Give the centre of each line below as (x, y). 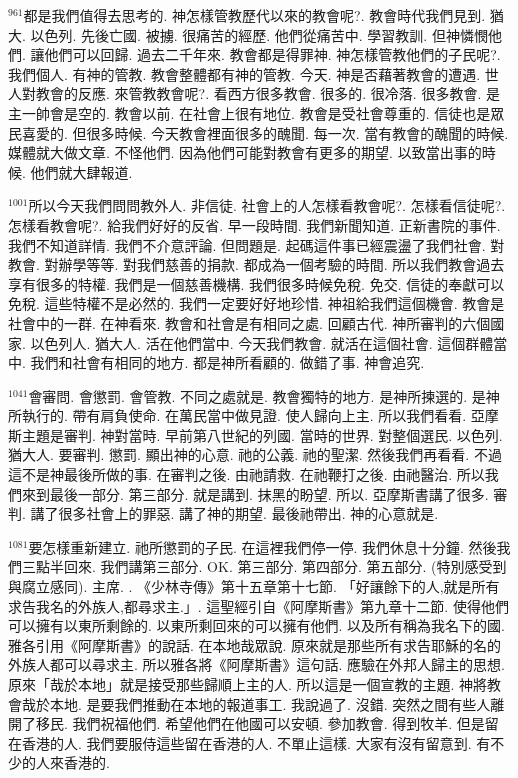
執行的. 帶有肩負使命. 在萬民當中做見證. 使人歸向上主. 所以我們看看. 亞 (253, 415)
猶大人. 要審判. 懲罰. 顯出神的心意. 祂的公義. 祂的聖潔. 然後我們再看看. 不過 (255, 454)
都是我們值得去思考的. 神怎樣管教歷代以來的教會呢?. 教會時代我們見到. (254, 15)
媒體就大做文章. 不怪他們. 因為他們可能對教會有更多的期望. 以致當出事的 (245, 152)
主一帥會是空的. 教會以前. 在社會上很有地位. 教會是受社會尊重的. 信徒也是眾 (256, 112)
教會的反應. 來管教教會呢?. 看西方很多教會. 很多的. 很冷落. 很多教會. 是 (267, 93)
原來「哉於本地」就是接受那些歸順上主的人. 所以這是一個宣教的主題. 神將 (248, 684)
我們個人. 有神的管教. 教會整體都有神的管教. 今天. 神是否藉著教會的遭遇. (244, 73)
